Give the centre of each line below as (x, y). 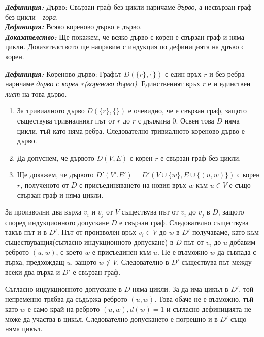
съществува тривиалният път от (66, 120)
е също (240, 184)
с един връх (183, 73)
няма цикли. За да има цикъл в (180, 289)
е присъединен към (122, 252)
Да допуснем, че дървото (56, 157)
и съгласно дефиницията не (209, 309)
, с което (69, 252)
